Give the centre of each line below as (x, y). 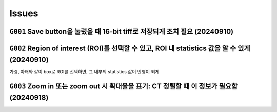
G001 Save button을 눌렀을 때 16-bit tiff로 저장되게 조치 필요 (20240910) (122, 32)
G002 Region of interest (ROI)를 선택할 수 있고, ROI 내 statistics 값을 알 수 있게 (130, 48)
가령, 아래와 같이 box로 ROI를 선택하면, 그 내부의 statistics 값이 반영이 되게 (84, 71)
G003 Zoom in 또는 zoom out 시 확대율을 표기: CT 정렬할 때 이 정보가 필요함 (124, 87)
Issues (24, 13)
